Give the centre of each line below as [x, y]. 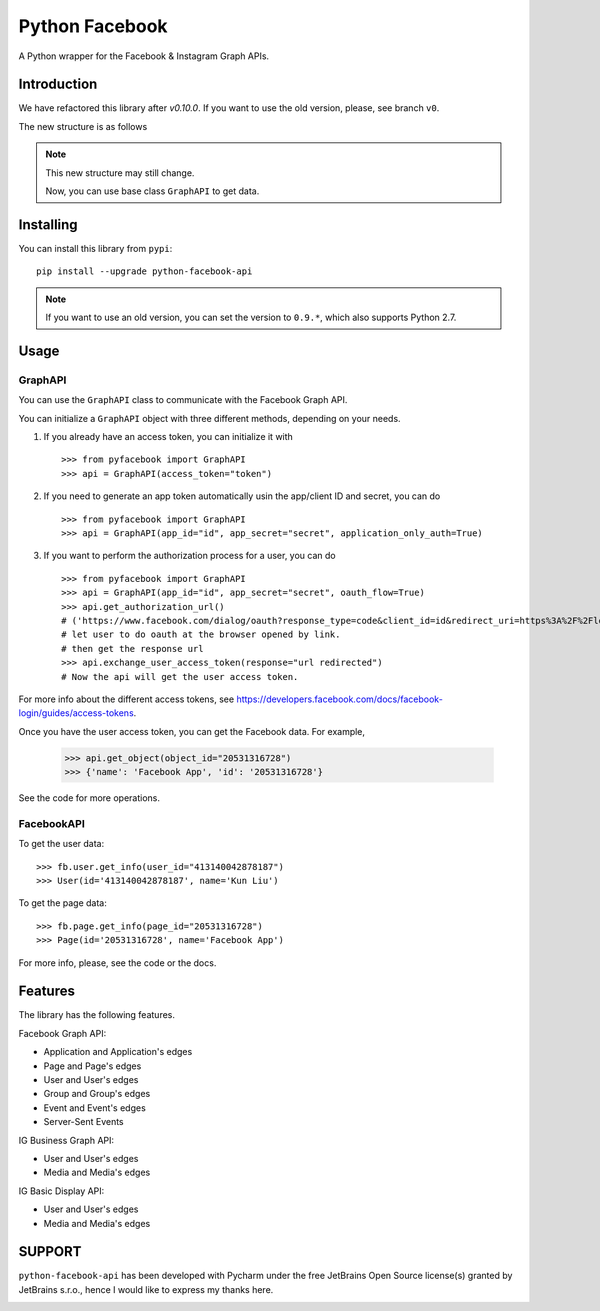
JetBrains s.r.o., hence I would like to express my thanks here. [146, 1289]
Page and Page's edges [92, 1066]
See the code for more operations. [89, 798]
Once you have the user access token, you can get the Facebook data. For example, [191, 731]
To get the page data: [62, 903]
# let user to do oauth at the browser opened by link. [201, 634]
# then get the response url [132, 648]
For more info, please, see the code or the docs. [117, 962]
